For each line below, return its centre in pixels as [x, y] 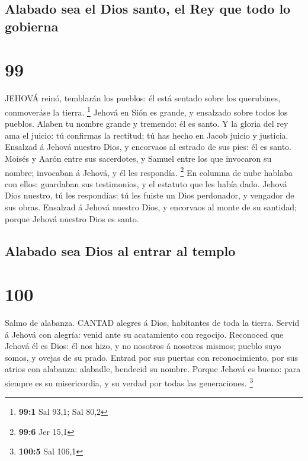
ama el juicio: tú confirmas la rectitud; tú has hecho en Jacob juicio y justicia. [147, 135]
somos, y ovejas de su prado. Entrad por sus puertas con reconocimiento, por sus [151, 357]
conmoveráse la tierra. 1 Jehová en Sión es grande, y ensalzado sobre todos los [146, 111]
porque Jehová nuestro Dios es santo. [72, 218]
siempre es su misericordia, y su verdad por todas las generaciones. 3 [129, 382]
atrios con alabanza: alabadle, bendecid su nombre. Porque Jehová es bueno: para [153, 369]
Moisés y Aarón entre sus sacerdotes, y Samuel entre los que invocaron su [138, 158]
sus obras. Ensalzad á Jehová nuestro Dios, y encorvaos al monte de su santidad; [151, 207]
